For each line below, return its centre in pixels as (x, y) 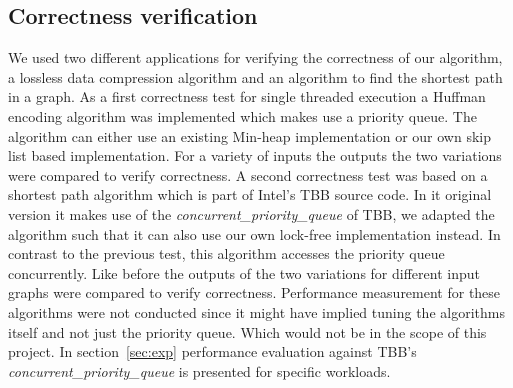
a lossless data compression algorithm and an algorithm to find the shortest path (255, 76)
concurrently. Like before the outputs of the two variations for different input (244, 272)
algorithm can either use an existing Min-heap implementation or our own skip (250, 135)
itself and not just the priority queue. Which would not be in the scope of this (247, 331)
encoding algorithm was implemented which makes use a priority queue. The (242, 115)
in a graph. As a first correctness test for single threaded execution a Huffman (247, 96)
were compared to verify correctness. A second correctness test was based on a (248, 174)
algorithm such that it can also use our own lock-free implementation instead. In (254, 233)
